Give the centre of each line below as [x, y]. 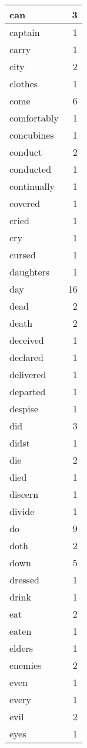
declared [26, 357]
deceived [27, 340]
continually [32, 186]
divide [22, 511]
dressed [24, 580]
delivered [28, 374]
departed [28, 391]
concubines [32, 135]
